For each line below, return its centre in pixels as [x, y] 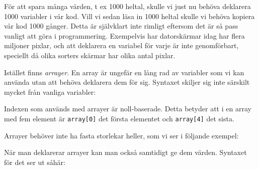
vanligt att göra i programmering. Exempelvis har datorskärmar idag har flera [124, 35]
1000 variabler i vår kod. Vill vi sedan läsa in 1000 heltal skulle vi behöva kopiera [129, 16]
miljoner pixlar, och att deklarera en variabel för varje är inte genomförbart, [121, 45]
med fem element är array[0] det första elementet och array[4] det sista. [119, 118]
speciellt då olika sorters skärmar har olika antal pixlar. [90, 55]
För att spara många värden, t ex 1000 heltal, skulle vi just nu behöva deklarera [127, 6]
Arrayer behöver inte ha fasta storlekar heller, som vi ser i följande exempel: [121, 135]
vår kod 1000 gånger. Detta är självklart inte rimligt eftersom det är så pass [121, 26]
